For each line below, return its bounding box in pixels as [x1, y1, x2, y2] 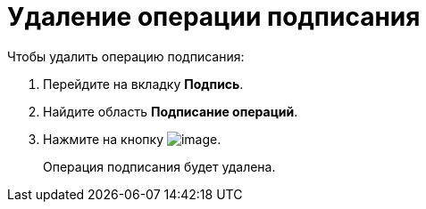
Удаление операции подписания [7, 2, 421, 32]
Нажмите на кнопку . [43, 131, 221, 147]
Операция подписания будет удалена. [43, 158, 276, 174]
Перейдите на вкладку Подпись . [43, 76, 244, 92]
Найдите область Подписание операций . [43, 103, 298, 119]
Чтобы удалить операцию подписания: [7, 48, 245, 64]
